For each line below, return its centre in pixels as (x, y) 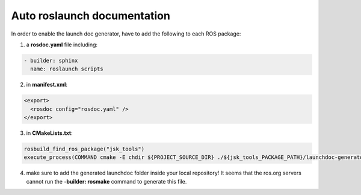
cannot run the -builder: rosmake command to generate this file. (106, 181)
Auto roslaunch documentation (91, 16)
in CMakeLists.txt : (49, 133)
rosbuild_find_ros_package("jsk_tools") (84, 149)
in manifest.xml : (47, 85)
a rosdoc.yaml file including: (62, 45)
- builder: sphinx (51, 60)
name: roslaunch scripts (67, 69)
